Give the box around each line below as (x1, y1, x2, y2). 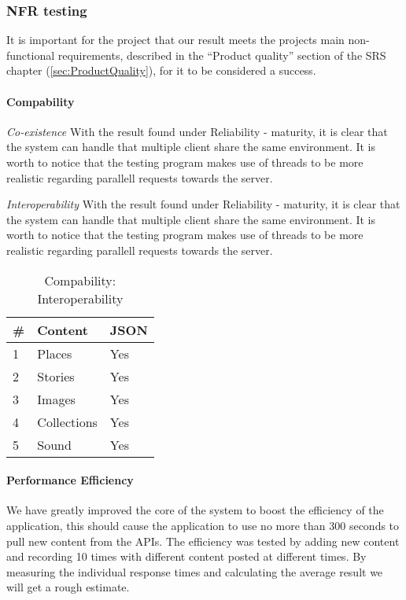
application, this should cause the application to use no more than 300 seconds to (6, 517, 400, 533)
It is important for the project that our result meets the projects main (6, 31, 345, 48)
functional (6, 46, 55, 63)
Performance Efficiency (6, 472, 134, 488)
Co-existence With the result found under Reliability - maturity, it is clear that (6, 123, 388, 139)
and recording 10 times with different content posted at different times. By (6, 548, 367, 565)
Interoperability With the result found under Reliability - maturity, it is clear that (6, 196, 400, 212)
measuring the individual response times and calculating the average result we (6, 563, 383, 580)
